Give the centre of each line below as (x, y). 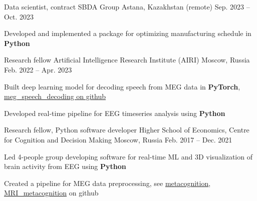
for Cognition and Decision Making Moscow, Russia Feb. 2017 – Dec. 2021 (118, 139)
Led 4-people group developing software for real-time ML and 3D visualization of (128, 156)
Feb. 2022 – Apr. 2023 (38, 69)
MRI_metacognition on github (51, 193)
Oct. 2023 (19, 16)
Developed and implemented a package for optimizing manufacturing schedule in (128, 33)
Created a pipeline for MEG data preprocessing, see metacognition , (107, 183)
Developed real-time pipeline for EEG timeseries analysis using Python (115, 113)
